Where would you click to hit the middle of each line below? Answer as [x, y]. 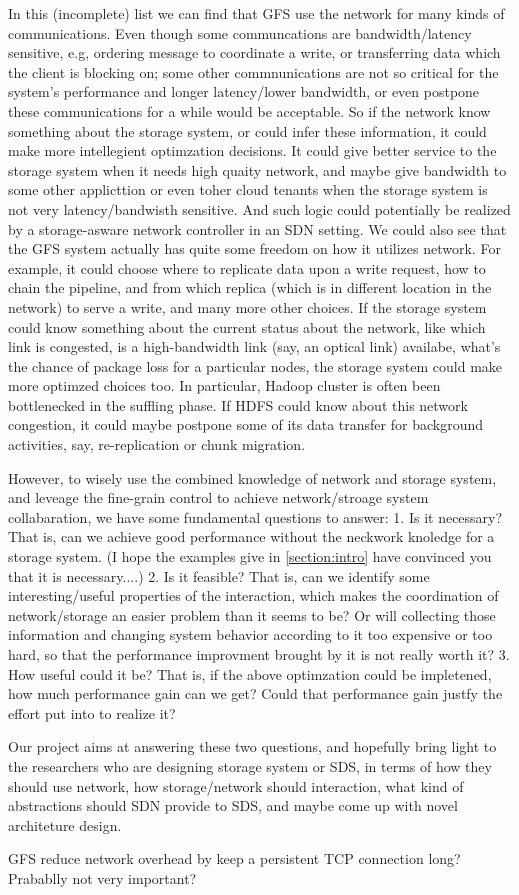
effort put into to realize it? [92, 712]
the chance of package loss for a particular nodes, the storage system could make [255, 365]
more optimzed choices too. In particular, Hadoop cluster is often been [224, 385]
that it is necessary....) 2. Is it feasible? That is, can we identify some [219, 575]
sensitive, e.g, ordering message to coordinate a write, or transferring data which [254, 52]
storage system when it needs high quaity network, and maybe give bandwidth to [257, 169]
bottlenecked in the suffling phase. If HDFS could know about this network [238, 404]
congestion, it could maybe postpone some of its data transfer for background [246, 424]
